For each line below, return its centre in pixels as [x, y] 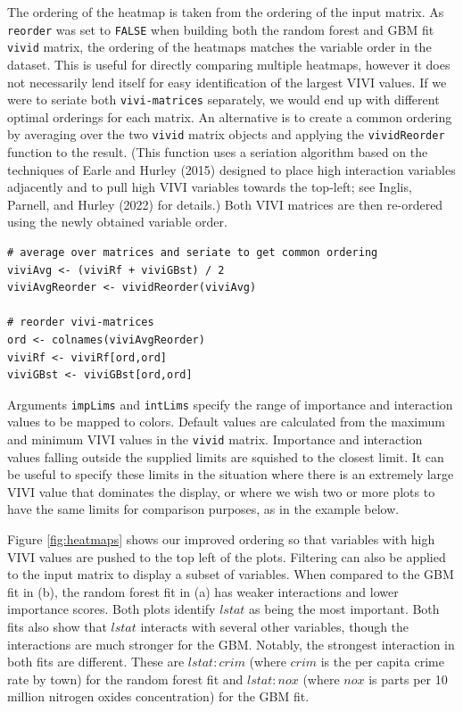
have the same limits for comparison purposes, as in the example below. [203, 509]
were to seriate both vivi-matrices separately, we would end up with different [223, 99]
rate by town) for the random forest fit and [125, 679]
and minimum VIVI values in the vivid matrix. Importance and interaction [215, 439]
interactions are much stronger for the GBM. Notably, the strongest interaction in [231, 644]
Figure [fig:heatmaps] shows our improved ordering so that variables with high [221, 539]
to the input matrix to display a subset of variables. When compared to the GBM [231, 574]
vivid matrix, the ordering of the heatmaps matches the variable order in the [219, 47]
